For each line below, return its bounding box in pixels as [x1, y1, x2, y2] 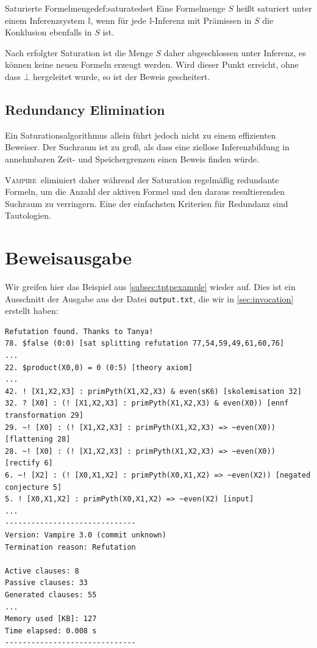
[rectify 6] [5, 459, 53, 468]
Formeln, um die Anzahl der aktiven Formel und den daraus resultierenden [5, 185, 285, 198]
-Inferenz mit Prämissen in [152, 13, 252, 26]
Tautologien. [5, 209, 51, 222]
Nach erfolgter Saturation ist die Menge [5, 46, 153, 59]
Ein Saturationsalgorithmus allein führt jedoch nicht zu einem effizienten [5, 128, 276, 141]
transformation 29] [5, 411, 84, 420]
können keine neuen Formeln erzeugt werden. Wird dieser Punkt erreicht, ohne [5, 58, 299, 71]
